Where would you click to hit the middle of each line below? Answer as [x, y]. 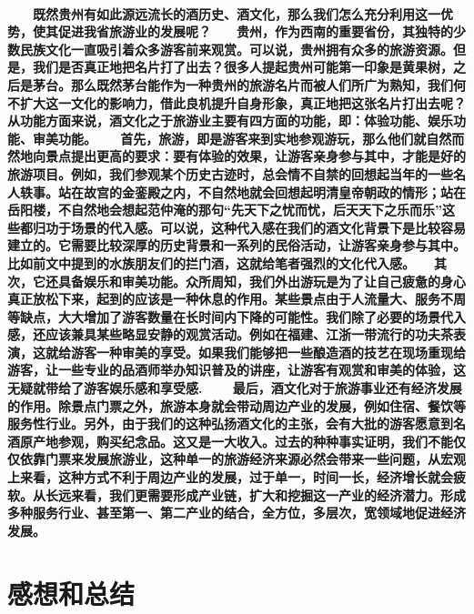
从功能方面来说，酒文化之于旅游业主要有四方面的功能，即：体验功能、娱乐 [230, 121]
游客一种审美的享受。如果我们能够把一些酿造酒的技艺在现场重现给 [268, 352]
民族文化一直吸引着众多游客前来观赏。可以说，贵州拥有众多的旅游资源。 [236, 49]
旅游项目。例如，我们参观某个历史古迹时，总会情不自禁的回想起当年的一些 [230, 173]
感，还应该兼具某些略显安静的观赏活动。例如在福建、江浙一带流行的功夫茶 [230, 334]
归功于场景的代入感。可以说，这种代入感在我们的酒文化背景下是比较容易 [249, 227]
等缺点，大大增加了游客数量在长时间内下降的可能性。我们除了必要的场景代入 [237, 316]
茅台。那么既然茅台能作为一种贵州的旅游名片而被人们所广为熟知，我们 [242, 84]
